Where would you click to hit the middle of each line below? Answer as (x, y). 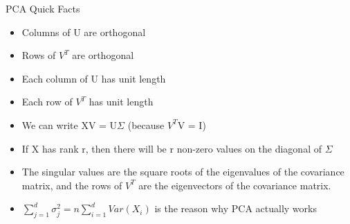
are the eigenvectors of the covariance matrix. (235, 185)
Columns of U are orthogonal (84, 32)
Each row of (47, 102)
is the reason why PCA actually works (236, 208)
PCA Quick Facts (43, 8)
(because (146, 124)
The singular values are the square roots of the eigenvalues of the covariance (183, 172)
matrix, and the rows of (72, 185)
